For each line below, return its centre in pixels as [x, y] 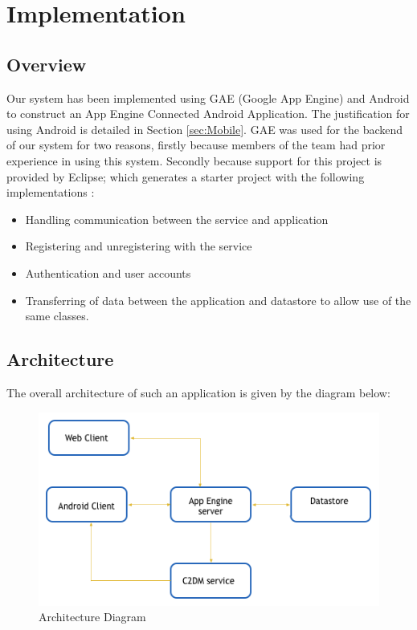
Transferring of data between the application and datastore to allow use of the [218, 300]
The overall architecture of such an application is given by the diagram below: [198, 392]
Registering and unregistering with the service [139, 246]
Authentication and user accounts [108, 272]
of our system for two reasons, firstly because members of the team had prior [196, 145]
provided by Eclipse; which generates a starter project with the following [186, 176]
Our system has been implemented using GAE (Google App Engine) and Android [208, 98]
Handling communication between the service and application [177, 219]
